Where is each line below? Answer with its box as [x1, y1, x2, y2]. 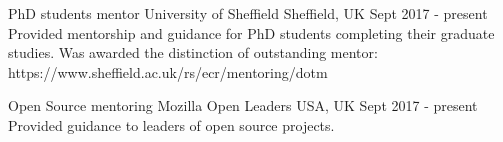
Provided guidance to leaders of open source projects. [8, 114, 335, 135]
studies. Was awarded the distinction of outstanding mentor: [8, 42, 378, 63]
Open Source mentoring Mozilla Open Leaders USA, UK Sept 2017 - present [8, 95, 478, 116]
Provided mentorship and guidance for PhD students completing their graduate [8, 22, 495, 43]
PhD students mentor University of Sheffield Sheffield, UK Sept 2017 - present [8, 3, 488, 23]
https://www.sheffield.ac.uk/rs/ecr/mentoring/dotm [8, 61, 328, 82]
